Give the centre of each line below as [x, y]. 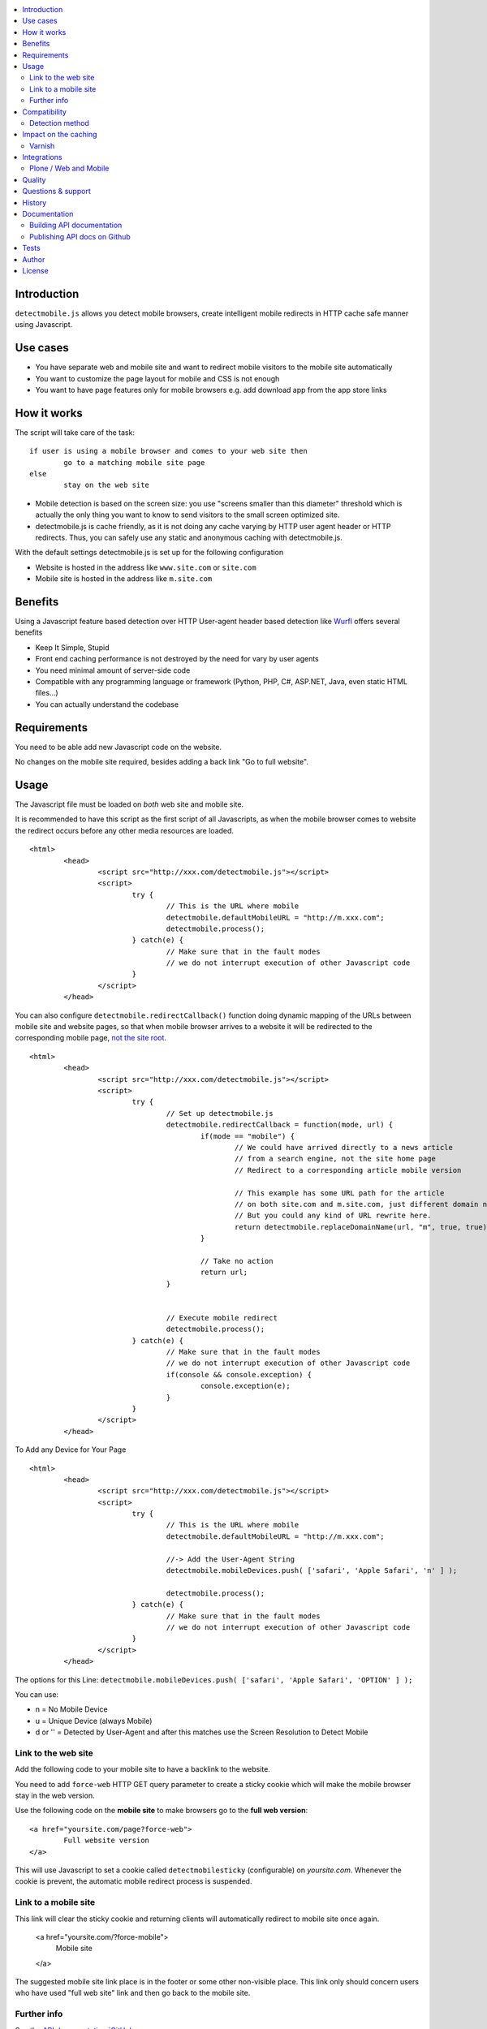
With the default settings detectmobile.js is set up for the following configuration [149, 553]
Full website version [107, 1841]
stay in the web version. [55, 1796]
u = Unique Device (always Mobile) [94, 1721]
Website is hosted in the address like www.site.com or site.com [146, 567]
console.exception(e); [246, 1386]
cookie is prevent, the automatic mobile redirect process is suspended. [134, 1881]
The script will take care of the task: [75, 432]
